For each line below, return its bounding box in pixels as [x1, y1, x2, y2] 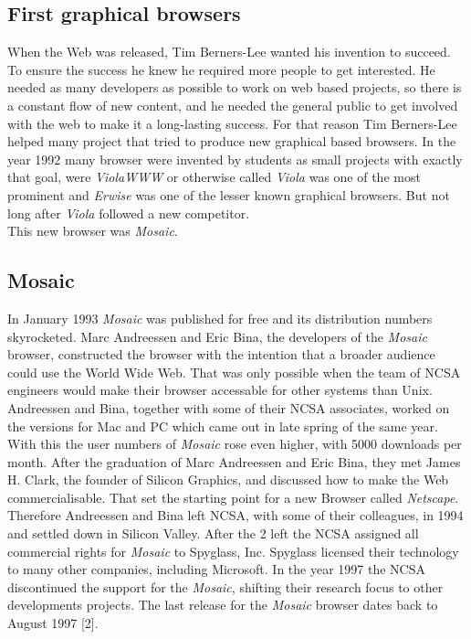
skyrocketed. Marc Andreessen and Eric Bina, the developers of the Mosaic [7, 326, 427, 346]
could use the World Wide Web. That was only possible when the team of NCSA [7, 362, 461, 381]
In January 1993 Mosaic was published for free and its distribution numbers [7, 308, 433, 327]
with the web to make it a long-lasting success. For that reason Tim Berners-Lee [7, 113, 457, 133]
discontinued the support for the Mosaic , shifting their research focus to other [7, 577, 444, 596]
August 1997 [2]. [7, 613, 99, 633]
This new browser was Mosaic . [7, 221, 178, 240]
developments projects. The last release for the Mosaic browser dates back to [7, 595, 438, 614]
